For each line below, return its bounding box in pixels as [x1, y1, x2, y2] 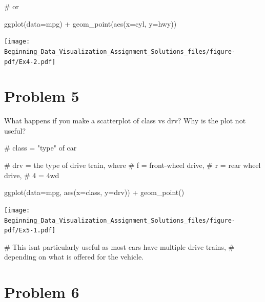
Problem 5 [4, 85, 79, 106]
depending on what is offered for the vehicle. [4, 251, 144, 262]
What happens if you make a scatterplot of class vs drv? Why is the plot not [4, 115, 246, 126]
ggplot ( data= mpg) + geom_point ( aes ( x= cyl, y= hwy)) [4, 18, 177, 29]
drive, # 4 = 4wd [4, 169, 59, 180]
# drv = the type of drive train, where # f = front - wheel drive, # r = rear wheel [4, 160, 261, 170]
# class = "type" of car [4, 142, 77, 153]
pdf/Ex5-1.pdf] [4, 227, 56, 234]
